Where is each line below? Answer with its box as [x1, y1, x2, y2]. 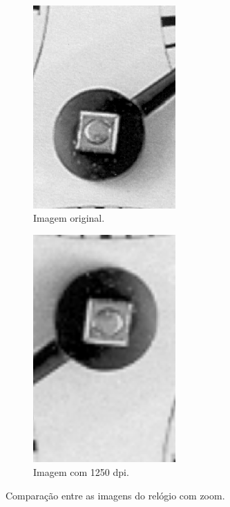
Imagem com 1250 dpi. [33, 464, 129, 479]
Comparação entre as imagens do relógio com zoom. [6, 488, 225, 502]
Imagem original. [33, 211, 105, 225]
